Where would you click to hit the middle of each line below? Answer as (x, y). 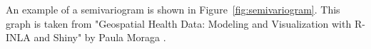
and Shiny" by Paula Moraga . (100, 37)
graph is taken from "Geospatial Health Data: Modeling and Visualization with (179, 23)
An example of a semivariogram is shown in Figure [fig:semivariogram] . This (173, 9)
